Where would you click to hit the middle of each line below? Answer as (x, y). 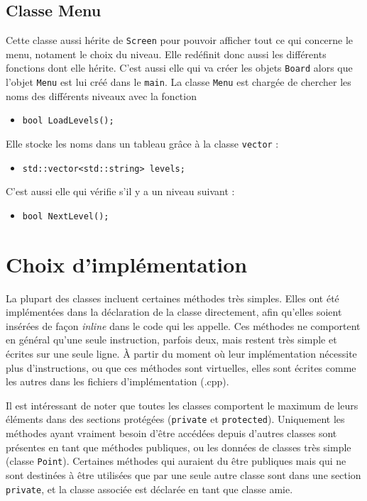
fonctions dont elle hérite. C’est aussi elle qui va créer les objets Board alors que (179, 68)
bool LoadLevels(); (68, 121)
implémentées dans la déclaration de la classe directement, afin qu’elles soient (174, 312)
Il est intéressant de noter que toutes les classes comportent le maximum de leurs (182, 405)
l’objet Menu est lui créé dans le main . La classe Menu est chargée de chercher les (179, 82)
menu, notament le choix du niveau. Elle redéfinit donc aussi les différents (166, 54)
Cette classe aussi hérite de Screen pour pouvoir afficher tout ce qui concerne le (180, 40)
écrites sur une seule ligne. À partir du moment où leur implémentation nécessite (181, 354)
